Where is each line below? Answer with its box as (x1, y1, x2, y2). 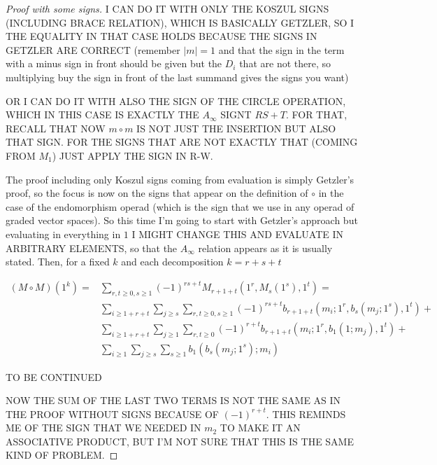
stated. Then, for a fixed (6, 254, 110, 269)
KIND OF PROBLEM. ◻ (6, 447, 118, 462)
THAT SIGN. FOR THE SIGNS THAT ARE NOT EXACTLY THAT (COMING (6, 134, 358, 149)
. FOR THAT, (285, 107, 348, 122)
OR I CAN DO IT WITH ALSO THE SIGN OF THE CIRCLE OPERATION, (6, 93, 346, 108)
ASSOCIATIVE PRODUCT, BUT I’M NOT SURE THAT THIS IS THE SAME (6, 433, 354, 448)
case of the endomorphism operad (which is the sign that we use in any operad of (6, 199, 354, 214)
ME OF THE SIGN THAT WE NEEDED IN (6, 420, 201, 435)
